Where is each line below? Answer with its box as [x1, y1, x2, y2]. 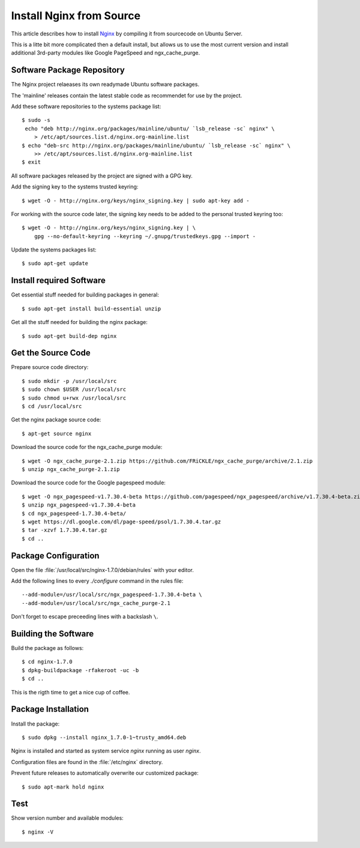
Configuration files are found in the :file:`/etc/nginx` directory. [11, 758, 163, 765]
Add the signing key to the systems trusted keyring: [11, 183, 139, 190]
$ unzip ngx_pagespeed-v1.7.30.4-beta [22, 502, 136, 508]
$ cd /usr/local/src [22, 403, 82, 410]
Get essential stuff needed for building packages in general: [11, 291, 159, 298]
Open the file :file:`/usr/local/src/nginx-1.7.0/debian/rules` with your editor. [11, 566, 194, 573]
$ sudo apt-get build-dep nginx [22, 332, 117, 339]
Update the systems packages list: [11, 246, 97, 253]
